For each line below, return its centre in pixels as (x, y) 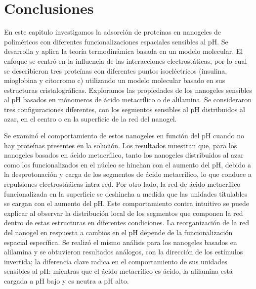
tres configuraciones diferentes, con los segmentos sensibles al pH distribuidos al (125, 109)
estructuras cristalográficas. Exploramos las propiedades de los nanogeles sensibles (128, 90)
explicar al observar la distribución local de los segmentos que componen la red (124, 213)
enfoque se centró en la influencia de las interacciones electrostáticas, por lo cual (126, 61)
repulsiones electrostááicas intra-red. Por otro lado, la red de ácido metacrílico (122, 184)
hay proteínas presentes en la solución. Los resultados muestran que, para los (121, 145)
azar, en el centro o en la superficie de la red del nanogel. (90, 119)
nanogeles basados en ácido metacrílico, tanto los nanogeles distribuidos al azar (124, 155)
